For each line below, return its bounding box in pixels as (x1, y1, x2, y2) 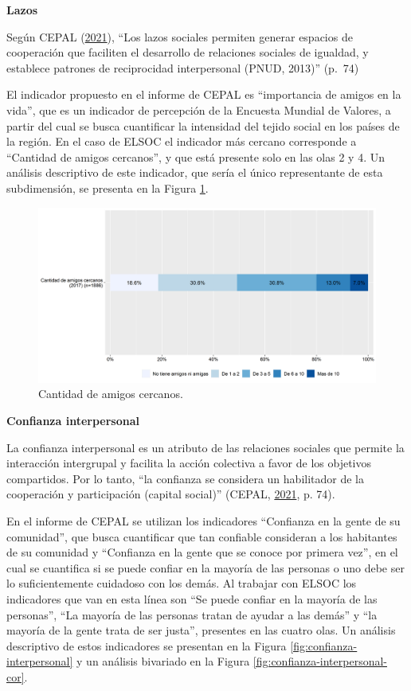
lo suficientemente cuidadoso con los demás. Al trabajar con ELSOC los (6, 575, 357, 591)
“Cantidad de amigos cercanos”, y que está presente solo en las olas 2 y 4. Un (6, 148, 385, 165)
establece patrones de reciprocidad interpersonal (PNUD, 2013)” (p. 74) (6, 59, 359, 76)
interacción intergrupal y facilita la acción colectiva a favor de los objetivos (6, 455, 372, 471)
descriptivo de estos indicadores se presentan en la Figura (6, 637, 287, 654)
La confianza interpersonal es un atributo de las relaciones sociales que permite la (6, 439, 405, 455)
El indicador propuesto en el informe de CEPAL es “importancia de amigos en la (6, 86, 401, 103)
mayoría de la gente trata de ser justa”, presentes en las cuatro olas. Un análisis (6, 622, 396, 638)
